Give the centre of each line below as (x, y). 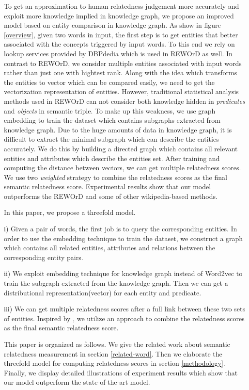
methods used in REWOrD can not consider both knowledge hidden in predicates (124, 101)
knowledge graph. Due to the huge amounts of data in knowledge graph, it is (118, 129)
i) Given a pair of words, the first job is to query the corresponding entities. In (121, 229)
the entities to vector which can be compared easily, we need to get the (109, 82)
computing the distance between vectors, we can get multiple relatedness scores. (123, 168)
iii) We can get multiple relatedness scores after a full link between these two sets (124, 309)
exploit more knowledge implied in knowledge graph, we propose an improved (119, 15)
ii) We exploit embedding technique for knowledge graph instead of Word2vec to (123, 273)
